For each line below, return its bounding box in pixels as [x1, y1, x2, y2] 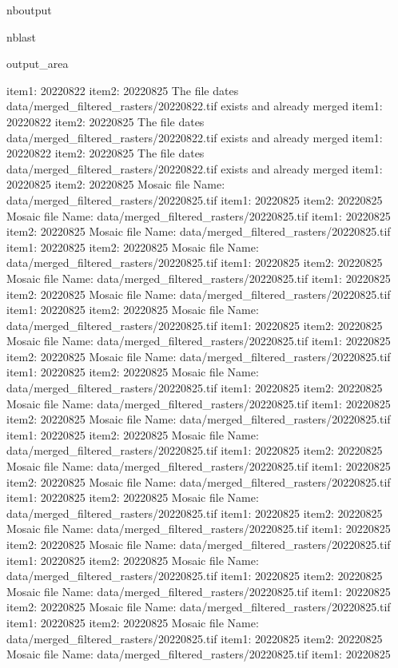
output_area [6, 55, 69, 72]
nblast [6, 28, 37, 45]
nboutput [6, 2, 52, 18]
